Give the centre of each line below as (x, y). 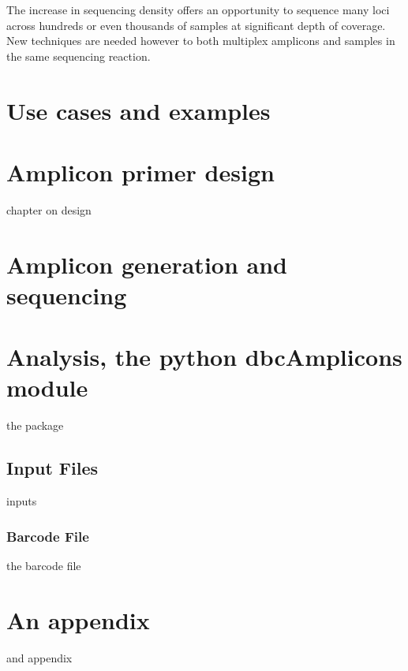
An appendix (78, 619)
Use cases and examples (138, 110)
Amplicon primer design (140, 171)
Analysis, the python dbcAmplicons (204, 357)
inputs (22, 501)
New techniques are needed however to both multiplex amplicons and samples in (201, 41)
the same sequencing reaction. (79, 56)
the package (35, 425)
